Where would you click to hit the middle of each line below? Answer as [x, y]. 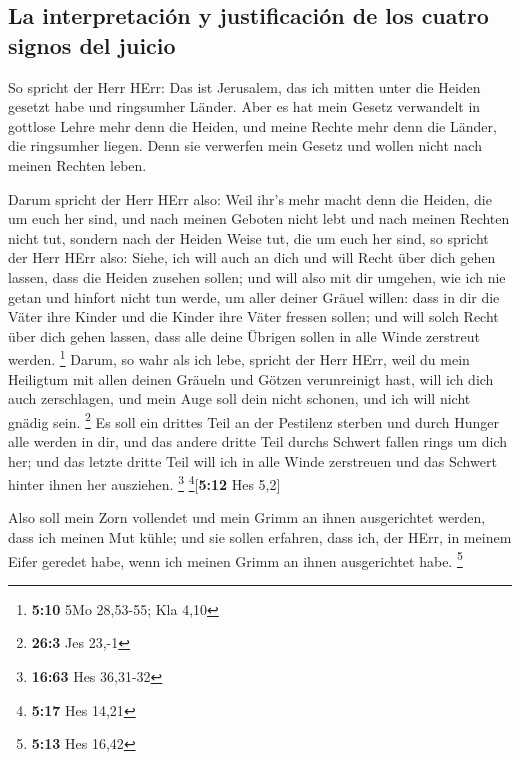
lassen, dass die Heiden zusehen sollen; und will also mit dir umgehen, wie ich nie [257, 276]
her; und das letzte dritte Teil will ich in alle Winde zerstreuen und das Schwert [252, 460]
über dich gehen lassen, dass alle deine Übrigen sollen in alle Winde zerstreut [244, 335]
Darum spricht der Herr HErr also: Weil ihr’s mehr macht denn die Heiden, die [250, 198]
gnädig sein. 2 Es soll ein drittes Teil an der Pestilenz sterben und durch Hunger [254, 420]
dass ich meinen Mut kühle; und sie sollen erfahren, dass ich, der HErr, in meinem [260, 537]
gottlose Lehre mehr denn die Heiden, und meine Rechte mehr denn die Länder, [252, 125]
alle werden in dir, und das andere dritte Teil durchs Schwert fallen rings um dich [258, 441]
